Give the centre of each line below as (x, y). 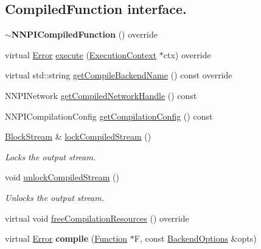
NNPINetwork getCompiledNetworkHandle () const (101, 95)
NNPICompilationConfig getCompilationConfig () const (109, 116)
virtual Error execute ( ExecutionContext (81, 54)
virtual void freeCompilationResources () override (97, 218)
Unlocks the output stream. (55, 197)
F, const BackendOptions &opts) (195, 238)
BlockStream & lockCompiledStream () (78, 136)
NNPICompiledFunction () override (84, 34)
